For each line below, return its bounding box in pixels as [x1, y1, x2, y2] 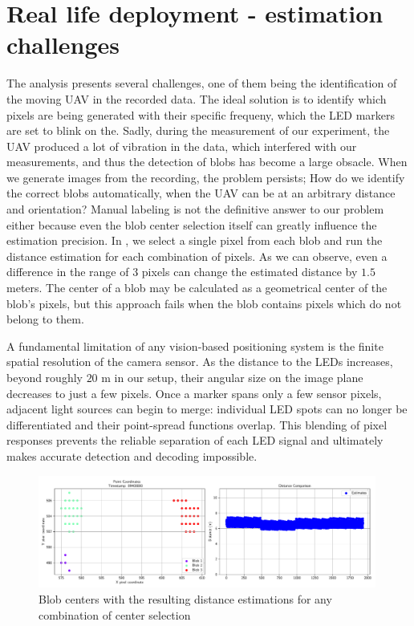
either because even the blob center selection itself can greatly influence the [6, 216, 377, 233]
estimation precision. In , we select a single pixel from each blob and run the [6, 232, 383, 249]
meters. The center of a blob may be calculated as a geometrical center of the [6, 279, 388, 296]
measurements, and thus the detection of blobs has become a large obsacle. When [6, 153, 408, 170]
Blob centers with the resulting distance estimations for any [39, 590, 332, 607]
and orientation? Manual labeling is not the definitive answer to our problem [6, 201, 384, 217]
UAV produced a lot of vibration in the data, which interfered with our [6, 137, 357, 154]
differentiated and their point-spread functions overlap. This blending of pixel [6, 416, 388, 433]
